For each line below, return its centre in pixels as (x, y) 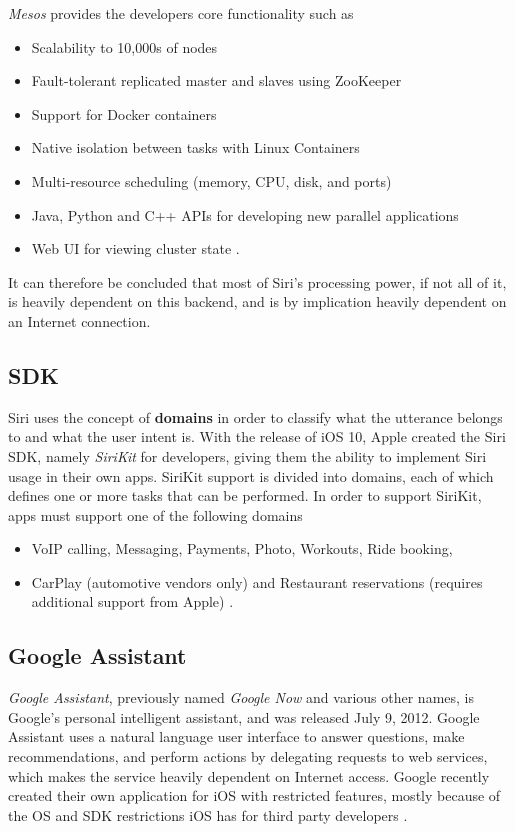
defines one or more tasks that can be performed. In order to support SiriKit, (245, 495)
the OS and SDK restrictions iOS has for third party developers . (208, 814)
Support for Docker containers (124, 113)
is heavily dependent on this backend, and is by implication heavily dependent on (257, 301)
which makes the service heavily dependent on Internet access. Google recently (249, 775)
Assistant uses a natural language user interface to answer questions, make (236, 736)
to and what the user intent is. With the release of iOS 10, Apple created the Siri (257, 436)
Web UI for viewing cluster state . (135, 248)
